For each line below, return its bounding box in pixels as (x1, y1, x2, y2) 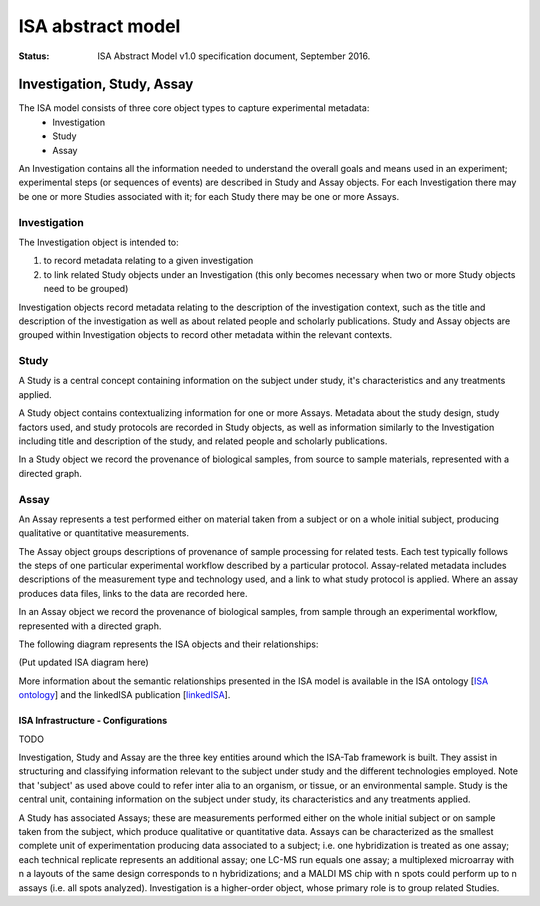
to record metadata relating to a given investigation (43, 255, 254, 267)
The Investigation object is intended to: (18, 236, 179, 248)
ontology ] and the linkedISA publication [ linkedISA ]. (18, 689, 231, 701)
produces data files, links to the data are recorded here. (18, 587, 248, 599)
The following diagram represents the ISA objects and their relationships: (18, 638, 319, 650)
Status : (18, 50, 50, 62)
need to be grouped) (43, 283, 129, 295)
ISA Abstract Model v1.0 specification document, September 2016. (97, 50, 371, 62)
